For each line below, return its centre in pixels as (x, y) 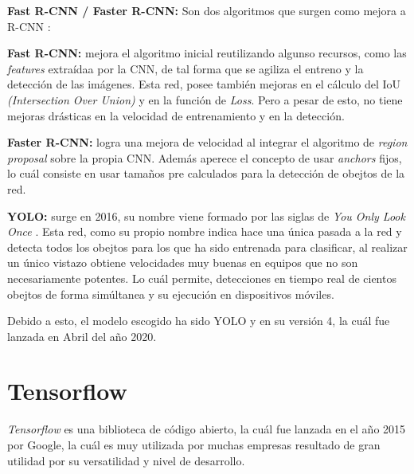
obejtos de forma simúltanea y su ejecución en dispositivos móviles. (171, 294)
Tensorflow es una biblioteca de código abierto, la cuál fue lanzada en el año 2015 (207, 429)
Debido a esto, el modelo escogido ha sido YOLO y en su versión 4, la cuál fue (199, 321)
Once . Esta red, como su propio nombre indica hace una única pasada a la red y (205, 231)
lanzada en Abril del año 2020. (82, 336)
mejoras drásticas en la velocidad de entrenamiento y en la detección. (176, 115)
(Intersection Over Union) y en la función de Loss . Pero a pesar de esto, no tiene (205, 99)
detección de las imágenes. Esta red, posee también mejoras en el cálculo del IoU (204, 84)
